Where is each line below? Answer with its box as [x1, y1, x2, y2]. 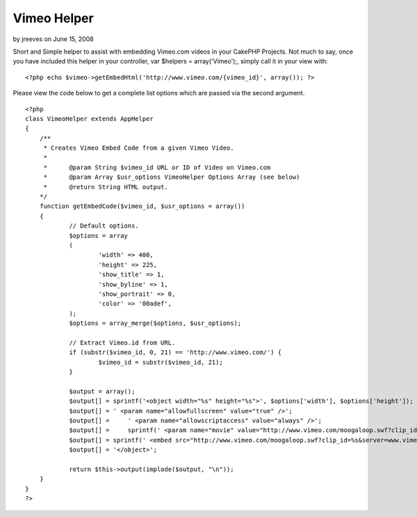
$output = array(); [69, 387, 136, 395]
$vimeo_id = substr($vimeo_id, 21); [98, 358, 224, 366]
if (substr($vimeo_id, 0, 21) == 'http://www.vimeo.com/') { [69, 349, 282, 356]
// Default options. [69, 222, 139, 230]
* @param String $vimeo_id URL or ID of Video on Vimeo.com [43, 164, 271, 171]
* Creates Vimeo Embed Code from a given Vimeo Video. [43, 144, 234, 152]
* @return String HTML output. [43, 183, 168, 191]
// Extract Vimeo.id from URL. [69, 338, 176, 347]
